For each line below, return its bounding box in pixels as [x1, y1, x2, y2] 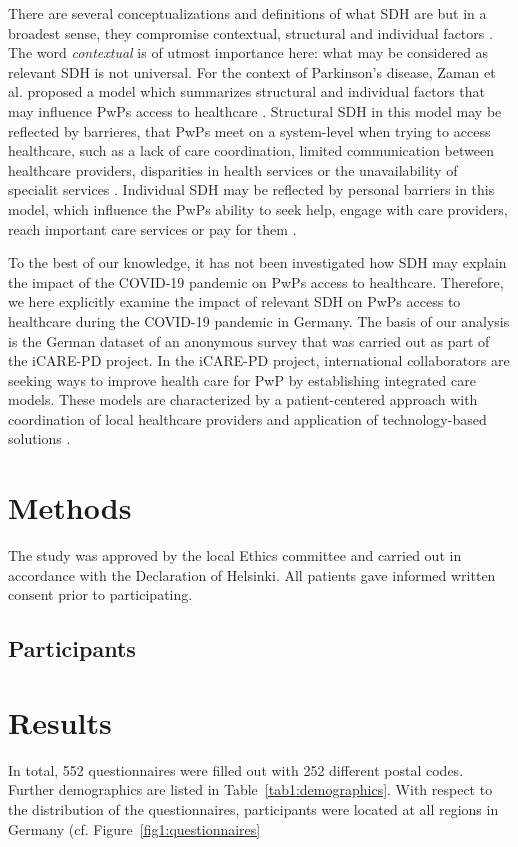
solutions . [8, 428, 71, 449]
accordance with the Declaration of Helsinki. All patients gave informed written [8, 564, 496, 585]
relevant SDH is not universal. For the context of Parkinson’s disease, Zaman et [8, 61, 496, 82]
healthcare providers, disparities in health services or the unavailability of [8, 159, 458, 180]
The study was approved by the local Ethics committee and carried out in [8, 545, 462, 566]
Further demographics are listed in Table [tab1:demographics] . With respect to [8, 779, 493, 800]
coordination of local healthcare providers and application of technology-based [8, 408, 487, 429]
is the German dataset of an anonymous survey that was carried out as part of [8, 330, 490, 351]
